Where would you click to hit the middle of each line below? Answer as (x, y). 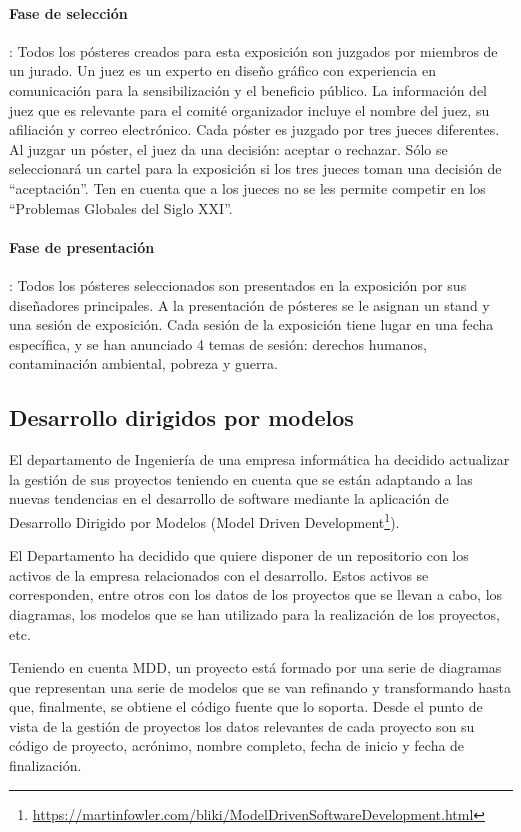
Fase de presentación (82, 246)
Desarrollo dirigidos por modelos (181, 417)
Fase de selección (68, 12)
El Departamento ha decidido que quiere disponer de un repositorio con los (239, 555)
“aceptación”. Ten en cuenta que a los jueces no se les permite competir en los (247, 187)
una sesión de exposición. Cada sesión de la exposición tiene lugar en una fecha (251, 324)
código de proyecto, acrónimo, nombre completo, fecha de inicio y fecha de (237, 745)
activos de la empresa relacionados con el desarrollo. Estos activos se (219, 574)
